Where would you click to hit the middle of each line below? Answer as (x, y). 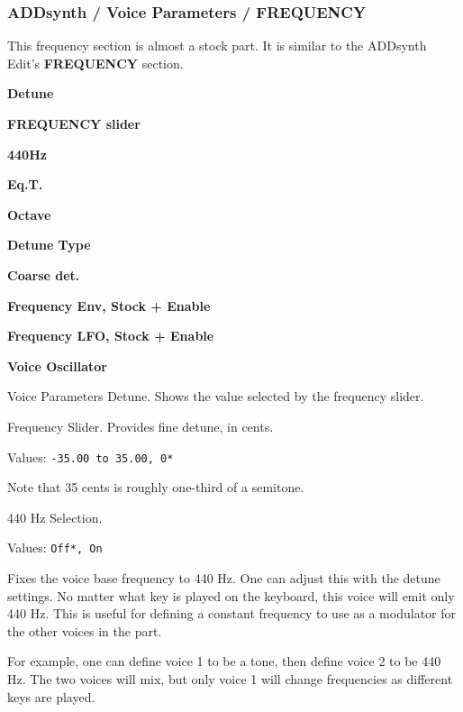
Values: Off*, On (55, 548)
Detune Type (49, 245)
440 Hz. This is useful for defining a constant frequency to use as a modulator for (232, 613)
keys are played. (51, 696)
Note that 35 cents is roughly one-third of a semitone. (156, 487)
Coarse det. (44, 274)
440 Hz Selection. (55, 517)
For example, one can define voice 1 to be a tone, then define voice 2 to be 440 (224, 661)
